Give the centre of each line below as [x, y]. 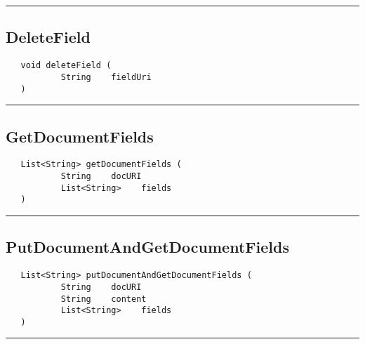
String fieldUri [106, 77]
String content [104, 299]
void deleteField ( [66, 66]
